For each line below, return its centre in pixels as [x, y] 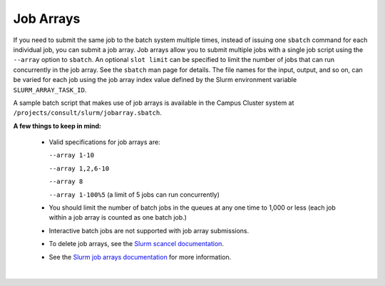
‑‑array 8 [66, 182]
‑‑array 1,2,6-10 [79, 168]
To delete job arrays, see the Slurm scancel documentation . [137, 244]
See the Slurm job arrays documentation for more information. [140, 257]
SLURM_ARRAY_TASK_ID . [50, 90]
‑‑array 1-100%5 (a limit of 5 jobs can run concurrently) [134, 194]
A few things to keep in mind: [57, 126]
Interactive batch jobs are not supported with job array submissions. [149, 230]
